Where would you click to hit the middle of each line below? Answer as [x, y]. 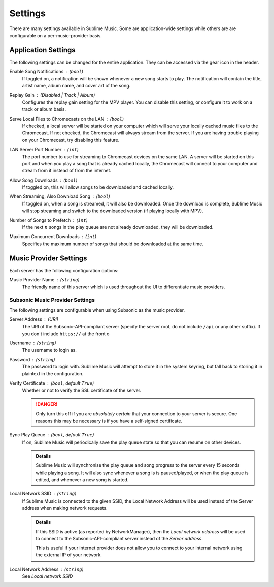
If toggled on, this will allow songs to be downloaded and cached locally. [98, 187]
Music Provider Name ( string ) [44, 280]
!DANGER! [47, 404]
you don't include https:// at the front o [66, 334]
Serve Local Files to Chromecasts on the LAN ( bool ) [67, 119]
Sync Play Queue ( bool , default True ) [52, 435]
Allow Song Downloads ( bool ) [43, 180]
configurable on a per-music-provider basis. [56, 35]
